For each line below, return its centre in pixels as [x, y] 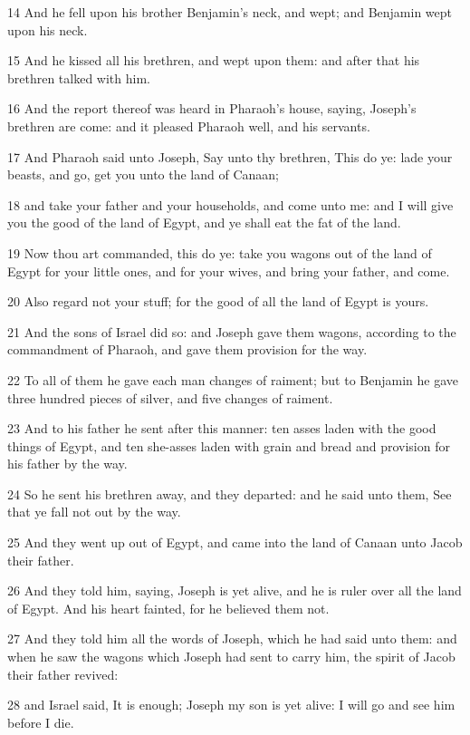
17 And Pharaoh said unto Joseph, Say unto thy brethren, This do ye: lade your [230, 156]
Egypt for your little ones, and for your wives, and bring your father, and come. [229, 271]
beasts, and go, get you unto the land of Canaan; [144, 174]
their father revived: [63, 674]
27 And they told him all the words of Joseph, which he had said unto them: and [232, 638]
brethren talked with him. [79, 77]
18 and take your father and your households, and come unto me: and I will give [230, 204]
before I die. [41, 722]
